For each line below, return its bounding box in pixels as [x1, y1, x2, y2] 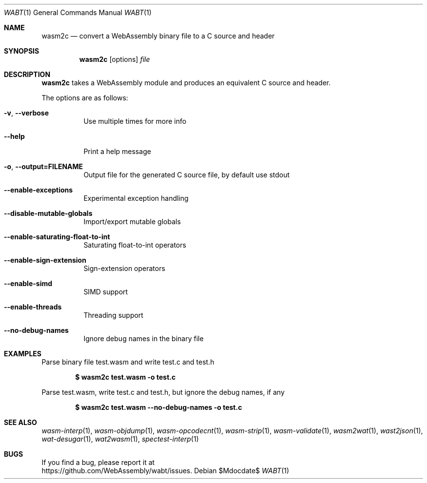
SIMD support [83, 288, 128, 296]
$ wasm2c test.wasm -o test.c [75, 373, 176, 381]
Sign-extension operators [83, 264, 165, 272]
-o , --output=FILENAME [4, 162, 83, 171]
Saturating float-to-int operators [83, 241, 186, 249]
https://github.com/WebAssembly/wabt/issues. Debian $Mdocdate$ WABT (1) [41, 466, 290, 475]
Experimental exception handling [83, 194, 189, 202]
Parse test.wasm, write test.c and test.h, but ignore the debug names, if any [41, 388, 285, 396]
